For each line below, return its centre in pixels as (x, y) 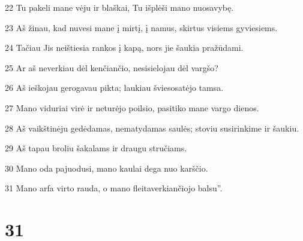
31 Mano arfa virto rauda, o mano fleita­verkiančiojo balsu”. (114, 188)
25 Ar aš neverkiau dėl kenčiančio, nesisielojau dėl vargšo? (112, 67)
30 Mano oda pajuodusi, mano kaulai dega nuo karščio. (106, 168)
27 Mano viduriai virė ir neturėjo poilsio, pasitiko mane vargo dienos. (132, 107)
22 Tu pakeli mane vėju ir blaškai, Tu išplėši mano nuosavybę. (119, 7)
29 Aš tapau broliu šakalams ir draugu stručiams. (96, 148)
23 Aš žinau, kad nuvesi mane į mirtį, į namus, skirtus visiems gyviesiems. (141, 27)
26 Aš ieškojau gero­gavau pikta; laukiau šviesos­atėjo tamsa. (114, 88)
